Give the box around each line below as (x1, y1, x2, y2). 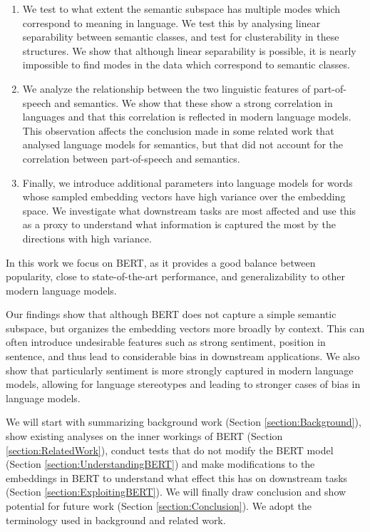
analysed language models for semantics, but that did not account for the (22, 137, 343, 152)
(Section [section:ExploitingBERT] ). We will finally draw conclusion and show (6, 484, 346, 499)
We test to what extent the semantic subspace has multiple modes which (22, 1, 341, 16)
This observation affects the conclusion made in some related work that (22, 123, 334, 138)
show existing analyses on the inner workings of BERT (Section (6, 429, 283, 444)
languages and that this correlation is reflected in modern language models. (22, 109, 351, 124)
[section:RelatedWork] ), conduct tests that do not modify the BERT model (6, 442, 334, 457)
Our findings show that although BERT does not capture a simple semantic (6, 307, 336, 322)
